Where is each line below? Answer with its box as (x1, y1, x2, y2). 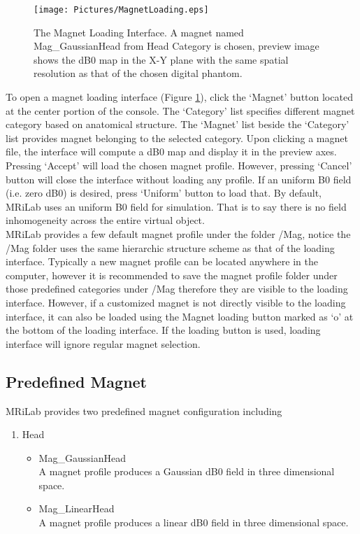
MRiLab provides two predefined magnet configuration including (6, 403, 282, 418)
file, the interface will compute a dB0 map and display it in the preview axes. (6, 144, 337, 159)
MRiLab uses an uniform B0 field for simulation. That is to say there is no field (6, 199, 347, 213)
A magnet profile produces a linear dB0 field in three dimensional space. (38, 515, 349, 530)
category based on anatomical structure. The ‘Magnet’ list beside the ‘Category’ (6, 117, 350, 132)
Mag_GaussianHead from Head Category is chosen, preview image (34, 38, 319, 53)
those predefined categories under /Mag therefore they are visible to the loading (6, 281, 348, 296)
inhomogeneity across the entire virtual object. (6, 213, 205, 227)
